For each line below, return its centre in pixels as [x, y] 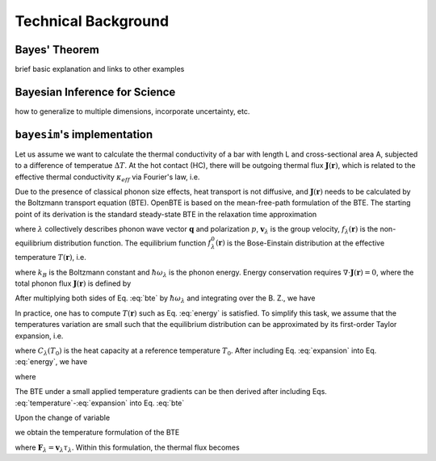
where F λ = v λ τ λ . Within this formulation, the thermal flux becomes [127, 448]
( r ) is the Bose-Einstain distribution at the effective [300, 243]
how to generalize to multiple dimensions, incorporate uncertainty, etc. [132, 111]
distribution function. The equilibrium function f [132, 243]
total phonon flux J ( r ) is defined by [73, 283]
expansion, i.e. [39, 336]
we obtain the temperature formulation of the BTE [97, 433]
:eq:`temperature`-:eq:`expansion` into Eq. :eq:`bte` [100, 403]
